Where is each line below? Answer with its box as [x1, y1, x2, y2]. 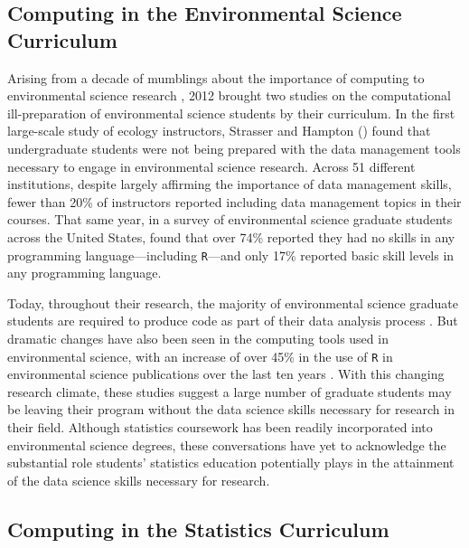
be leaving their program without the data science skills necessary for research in [7, 400, 455, 419]
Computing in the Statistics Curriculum [7, 515, 389, 543]
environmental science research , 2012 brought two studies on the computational [7, 86, 451, 105]
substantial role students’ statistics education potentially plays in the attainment [7, 453, 455, 472]
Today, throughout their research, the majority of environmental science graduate [7, 293, 459, 312]
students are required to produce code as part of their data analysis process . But [7, 311, 458, 330]
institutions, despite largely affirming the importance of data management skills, [7, 175, 452, 194]
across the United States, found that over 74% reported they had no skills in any [7, 227, 455, 246]
